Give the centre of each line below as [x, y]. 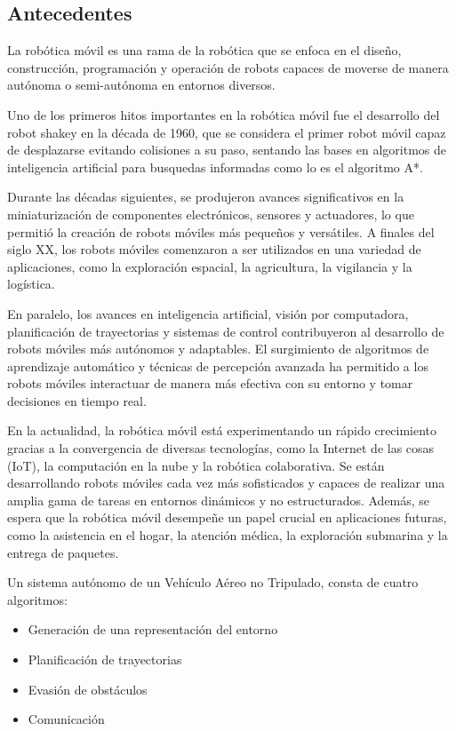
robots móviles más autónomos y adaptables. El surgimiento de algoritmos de [218, 349]
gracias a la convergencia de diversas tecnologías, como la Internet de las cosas [221, 448]
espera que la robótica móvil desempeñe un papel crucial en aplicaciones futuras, [227, 517]
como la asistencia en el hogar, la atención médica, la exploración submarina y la [228, 535]
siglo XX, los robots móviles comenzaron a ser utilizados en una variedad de [214, 249]
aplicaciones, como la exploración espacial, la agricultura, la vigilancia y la [210, 266]
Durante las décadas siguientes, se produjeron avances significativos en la [206, 197]
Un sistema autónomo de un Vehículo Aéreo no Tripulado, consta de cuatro [213, 582]
